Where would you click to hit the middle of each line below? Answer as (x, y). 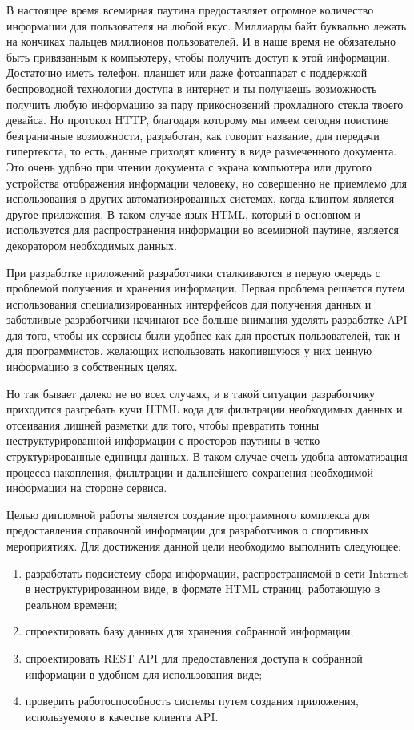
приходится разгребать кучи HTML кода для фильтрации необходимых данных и (205, 409)
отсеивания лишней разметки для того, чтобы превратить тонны (163, 424)
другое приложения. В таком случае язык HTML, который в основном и (184, 214)
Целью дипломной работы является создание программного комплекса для (188, 514)
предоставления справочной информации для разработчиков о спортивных (188, 530)
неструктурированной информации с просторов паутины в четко (163, 440)
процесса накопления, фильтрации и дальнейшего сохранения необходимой (190, 472)
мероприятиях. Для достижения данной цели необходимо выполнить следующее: (204, 546)
